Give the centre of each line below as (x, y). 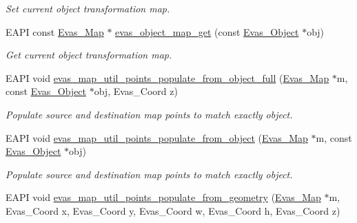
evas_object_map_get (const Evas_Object (207, 31)
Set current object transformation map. (88, 8)
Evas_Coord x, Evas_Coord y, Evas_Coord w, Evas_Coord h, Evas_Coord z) (173, 210)
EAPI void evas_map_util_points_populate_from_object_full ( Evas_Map (167, 77)
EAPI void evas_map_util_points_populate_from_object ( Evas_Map (157, 137)
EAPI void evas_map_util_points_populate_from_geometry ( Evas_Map (163, 197)
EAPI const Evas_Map (55, 31)
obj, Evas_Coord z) (136, 91)
